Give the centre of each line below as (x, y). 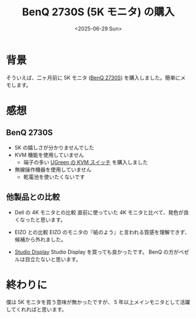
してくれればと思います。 (37, 310)
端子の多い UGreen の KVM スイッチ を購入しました (85, 162)
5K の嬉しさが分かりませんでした (54, 148)
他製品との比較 (33, 197)
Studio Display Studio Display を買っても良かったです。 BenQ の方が (97, 252)
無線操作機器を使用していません (53, 169)
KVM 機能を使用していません (49, 155)
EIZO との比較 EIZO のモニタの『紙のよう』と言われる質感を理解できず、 (102, 232)
